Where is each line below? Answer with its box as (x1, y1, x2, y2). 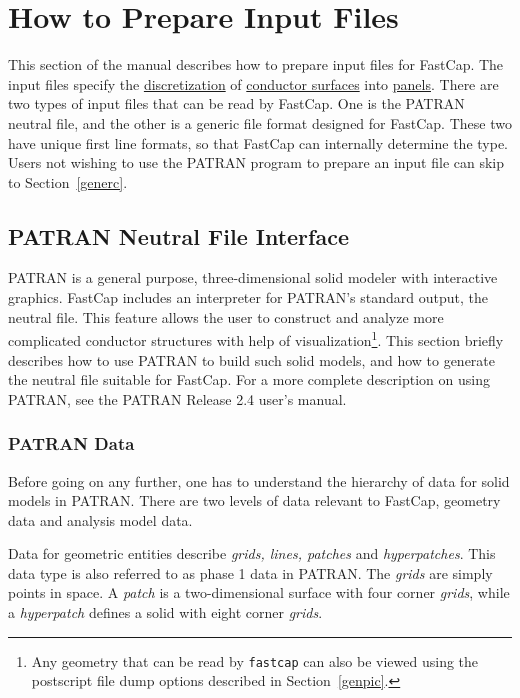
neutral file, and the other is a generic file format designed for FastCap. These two (8, 112, 512, 133)
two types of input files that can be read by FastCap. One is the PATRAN (8, 93, 465, 114)
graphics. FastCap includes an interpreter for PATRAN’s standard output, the (8, 287, 488, 308)
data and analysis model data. (8, 509, 193, 530)
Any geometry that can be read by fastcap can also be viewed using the (31, 650, 479, 671)
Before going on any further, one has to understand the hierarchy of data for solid (8, 470, 510, 491)
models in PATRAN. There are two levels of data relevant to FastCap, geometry (8, 490, 501, 511)
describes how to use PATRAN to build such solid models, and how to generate (8, 349, 496, 370)
